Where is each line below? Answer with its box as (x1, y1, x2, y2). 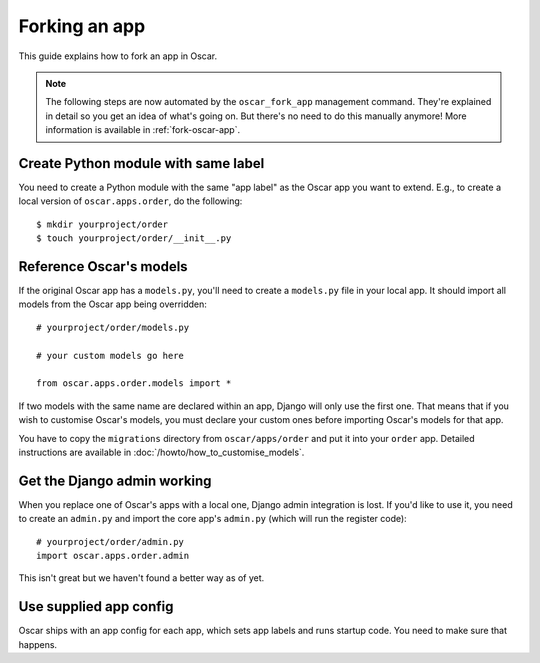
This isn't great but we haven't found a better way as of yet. (18, 572, 265, 584)
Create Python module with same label (18, 155, 265, 172)
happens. (18, 638, 58, 650)
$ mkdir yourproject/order (36, 218, 169, 230)
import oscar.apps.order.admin (36, 550, 190, 562)
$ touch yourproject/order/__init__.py (36, 233, 232, 244)
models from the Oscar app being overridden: (18, 298, 207, 310)
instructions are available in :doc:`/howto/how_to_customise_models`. (18, 446, 305, 458)
